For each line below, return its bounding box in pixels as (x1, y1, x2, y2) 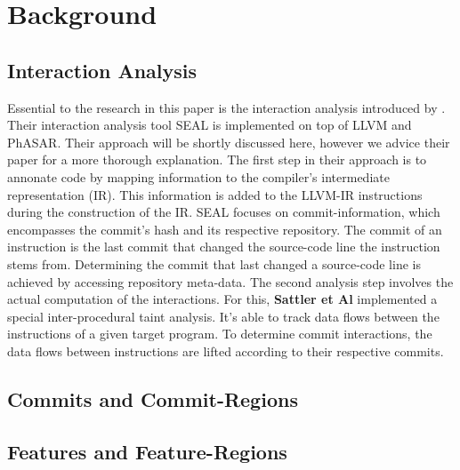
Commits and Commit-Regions (7, 385, 298, 412)
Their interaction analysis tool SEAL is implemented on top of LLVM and (7, 116, 412, 134)
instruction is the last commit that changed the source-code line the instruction (7, 237, 440, 256)
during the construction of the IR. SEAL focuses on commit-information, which (7, 203, 440, 221)
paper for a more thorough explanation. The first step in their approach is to (7, 150, 427, 169)
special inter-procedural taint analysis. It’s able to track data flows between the (7, 307, 440, 325)
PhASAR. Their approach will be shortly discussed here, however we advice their (7, 132, 450, 151)
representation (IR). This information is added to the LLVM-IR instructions (7, 185, 423, 203)
